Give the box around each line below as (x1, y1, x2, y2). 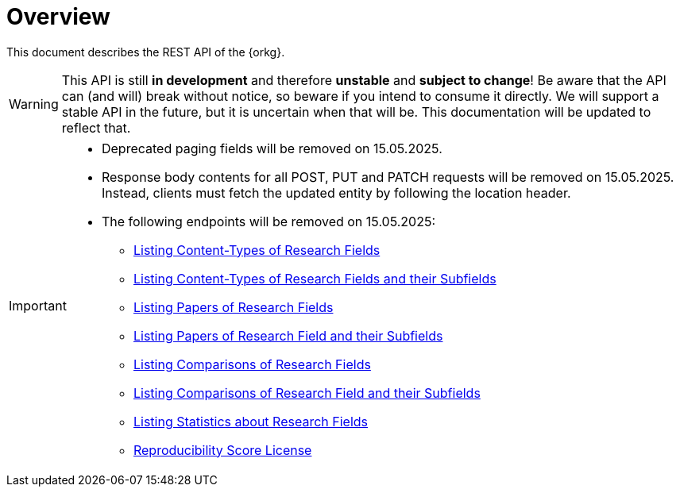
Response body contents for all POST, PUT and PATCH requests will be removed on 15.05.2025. (101, 168, 674, 185)
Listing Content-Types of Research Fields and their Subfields (133, 270, 496, 287)
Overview (6, 3, 110, 30)
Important (9, 297, 67, 314)
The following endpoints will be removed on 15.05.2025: (101, 213, 436, 229)
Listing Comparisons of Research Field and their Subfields (133, 384, 481, 401)
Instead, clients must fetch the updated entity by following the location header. (101, 184, 571, 201)
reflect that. (61, 119, 131, 136)
